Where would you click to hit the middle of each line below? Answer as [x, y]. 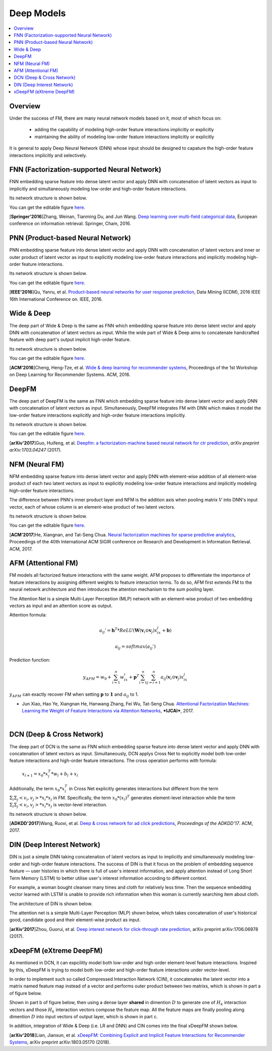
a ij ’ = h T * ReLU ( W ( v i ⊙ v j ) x [128, 630]
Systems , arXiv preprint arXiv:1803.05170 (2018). [60, 1042]
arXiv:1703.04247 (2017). [36, 450]
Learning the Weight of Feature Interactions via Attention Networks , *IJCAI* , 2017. [108, 711]
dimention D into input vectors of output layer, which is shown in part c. [84, 1016]
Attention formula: [28, 615]
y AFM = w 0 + [97, 678]
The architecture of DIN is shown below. [51, 904]
